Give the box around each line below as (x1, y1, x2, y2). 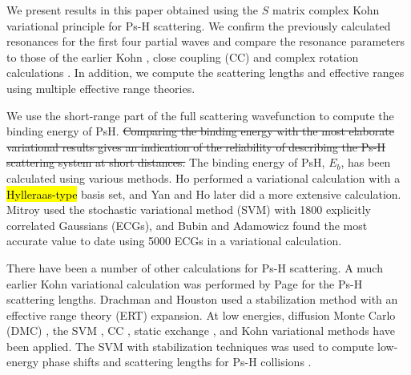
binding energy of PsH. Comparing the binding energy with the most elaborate (6, 123, 394, 139)
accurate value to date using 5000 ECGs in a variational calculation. (6, 232, 342, 249)
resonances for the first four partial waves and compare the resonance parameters (6, 33, 405, 50)
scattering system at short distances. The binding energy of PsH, (6, 154, 325, 171)
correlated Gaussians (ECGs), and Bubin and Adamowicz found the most (6, 216, 368, 233)
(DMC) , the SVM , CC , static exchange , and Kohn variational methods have (6, 322, 395, 339)
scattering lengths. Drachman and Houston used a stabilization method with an (6, 291, 398, 308)
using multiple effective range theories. (6, 79, 195, 96)
